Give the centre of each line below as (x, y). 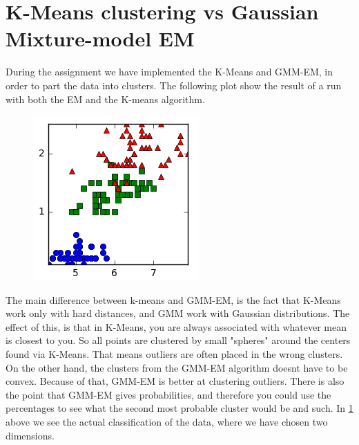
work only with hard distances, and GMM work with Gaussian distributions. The (178, 313)
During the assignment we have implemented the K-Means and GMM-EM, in (169, 72)
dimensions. (30, 435)
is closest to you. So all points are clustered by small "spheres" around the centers (178, 340)
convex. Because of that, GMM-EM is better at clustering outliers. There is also (175, 381)
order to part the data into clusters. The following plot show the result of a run (174, 85)
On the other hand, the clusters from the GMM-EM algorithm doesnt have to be (177, 367)
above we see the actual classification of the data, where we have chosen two (167, 422)
